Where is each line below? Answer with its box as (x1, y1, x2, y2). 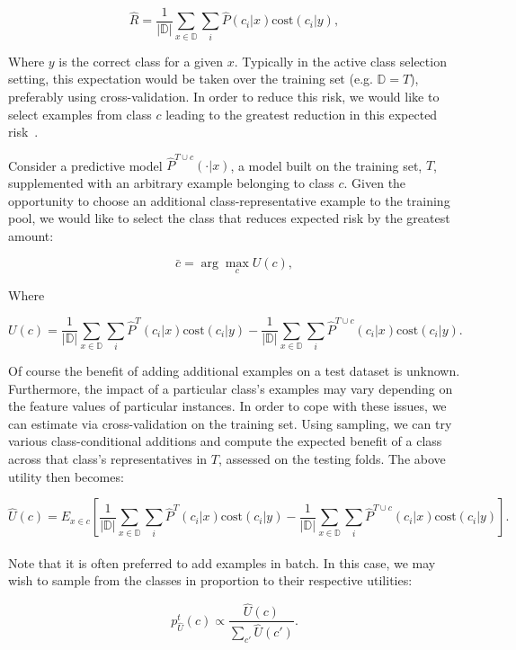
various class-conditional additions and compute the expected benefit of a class (8, 432, 442, 450)
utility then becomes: (8, 467, 124, 485)
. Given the (343, 174, 406, 192)
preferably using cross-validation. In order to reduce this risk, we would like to (8, 86, 440, 105)
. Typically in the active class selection (234, 51, 447, 70)
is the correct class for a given (58, 51, 224, 70)
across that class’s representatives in (8, 450, 208, 468)
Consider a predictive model (8, 156, 163, 174)
